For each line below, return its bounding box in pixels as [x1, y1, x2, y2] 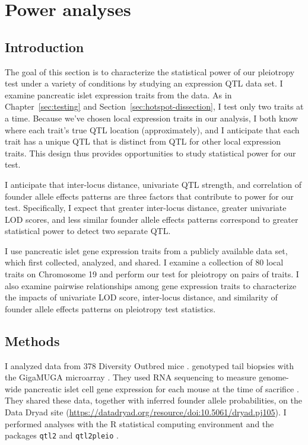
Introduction [5, 37, 84, 56]
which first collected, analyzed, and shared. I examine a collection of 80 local [5, 256, 284, 268]
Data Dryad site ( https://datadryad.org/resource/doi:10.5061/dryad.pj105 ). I [5, 406, 287, 418]
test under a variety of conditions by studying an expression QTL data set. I [5, 77, 283, 89]
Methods [5, 331, 60, 350]
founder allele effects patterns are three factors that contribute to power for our [5, 190, 294, 202]
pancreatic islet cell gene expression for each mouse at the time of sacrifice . [24, 382, 299, 395]
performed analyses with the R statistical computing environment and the [5, 417, 274, 430]
